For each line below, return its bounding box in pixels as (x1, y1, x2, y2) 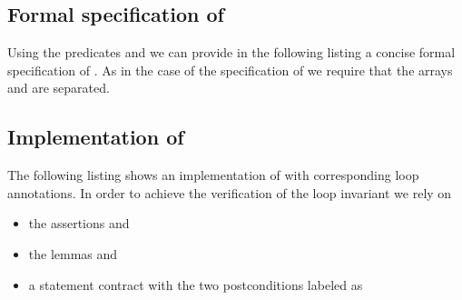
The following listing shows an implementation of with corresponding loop (7, 165, 419, 185)
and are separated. (7, 78, 110, 97)
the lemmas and (28, 244, 118, 263)
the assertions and (28, 214, 130, 233)
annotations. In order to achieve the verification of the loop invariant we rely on (7, 183, 452, 202)
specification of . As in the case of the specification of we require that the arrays (7, 60, 453, 79)
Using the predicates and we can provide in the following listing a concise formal (7, 43, 456, 62)
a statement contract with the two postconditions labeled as (28, 275, 363, 294)
